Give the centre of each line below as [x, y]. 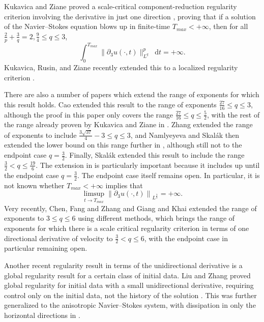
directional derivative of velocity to [58, 238]
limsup [94, 194]
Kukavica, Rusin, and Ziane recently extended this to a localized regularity [121, 67]
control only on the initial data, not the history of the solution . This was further [130, 295]
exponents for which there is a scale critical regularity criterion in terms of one [127, 228]
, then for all [228, 26]
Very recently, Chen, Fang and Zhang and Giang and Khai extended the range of [130, 208]
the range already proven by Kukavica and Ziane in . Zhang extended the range [128, 124]
